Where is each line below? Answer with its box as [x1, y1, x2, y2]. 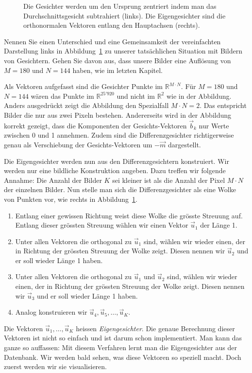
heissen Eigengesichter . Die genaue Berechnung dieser [76, 323, 235, 333]
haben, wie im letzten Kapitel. [72, 65, 163, 75]
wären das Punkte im [31, 90, 94, 101]
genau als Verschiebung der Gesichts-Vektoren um [4, 139, 152, 149]
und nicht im [117, 90, 155, 101]
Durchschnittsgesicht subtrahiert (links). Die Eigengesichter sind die [23, 10, 226, 20]
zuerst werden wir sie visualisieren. [4, 361, 107, 372]
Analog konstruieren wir [15, 307, 87, 317]
